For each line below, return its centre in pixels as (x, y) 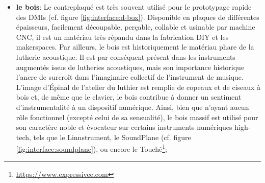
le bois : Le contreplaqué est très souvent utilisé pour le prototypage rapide (134, 7)
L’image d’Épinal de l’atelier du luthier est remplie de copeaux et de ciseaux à (138, 87)
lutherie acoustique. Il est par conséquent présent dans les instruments (126, 56)
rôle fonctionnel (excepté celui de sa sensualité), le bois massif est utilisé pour (137, 117)
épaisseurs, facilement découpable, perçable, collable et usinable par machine (136, 27)
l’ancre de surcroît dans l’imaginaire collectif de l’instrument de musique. (130, 77)
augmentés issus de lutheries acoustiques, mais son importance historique (130, 67)
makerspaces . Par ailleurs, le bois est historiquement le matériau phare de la (135, 47)
